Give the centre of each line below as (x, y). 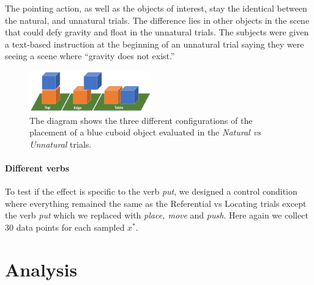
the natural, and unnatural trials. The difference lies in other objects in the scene (157, 20)
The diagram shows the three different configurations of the (141, 120)
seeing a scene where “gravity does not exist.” (90, 56)
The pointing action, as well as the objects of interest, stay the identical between (156, 8)
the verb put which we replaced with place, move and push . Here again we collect (157, 215)
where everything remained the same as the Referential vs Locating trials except (156, 203)
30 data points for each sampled (65, 227)
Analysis (41, 269)
